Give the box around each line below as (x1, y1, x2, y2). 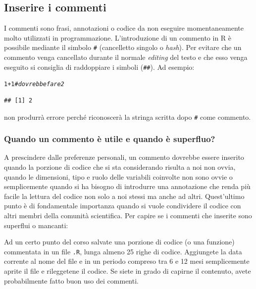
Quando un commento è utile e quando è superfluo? (4, 133, 215, 145)
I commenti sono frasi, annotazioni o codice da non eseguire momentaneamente (4, 23, 244, 33)
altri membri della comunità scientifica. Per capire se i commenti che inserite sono (4, 210, 252, 220)
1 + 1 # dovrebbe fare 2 (4, 81, 64, 88)
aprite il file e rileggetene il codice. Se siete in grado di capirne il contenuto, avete (4, 266, 251, 276)
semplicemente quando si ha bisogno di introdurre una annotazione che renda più (4, 181, 251, 192)
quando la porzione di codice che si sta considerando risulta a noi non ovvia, (4, 162, 236, 172)
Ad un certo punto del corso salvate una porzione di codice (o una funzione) (4, 237, 235, 247)
